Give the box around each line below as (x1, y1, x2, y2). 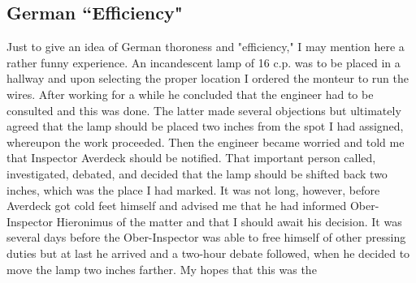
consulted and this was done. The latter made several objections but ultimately (6, 101, 401, 118)
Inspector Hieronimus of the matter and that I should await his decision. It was (6, 212, 402, 229)
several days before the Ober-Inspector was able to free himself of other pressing (6, 229, 406, 246)
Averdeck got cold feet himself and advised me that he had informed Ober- (6, 197, 379, 214)
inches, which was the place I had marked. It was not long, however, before (6, 181, 380, 198)
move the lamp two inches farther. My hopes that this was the (6, 260, 317, 277)
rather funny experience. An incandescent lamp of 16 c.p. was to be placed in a (6, 54, 401, 71)
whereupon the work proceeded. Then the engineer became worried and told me (6, 133, 405, 150)
